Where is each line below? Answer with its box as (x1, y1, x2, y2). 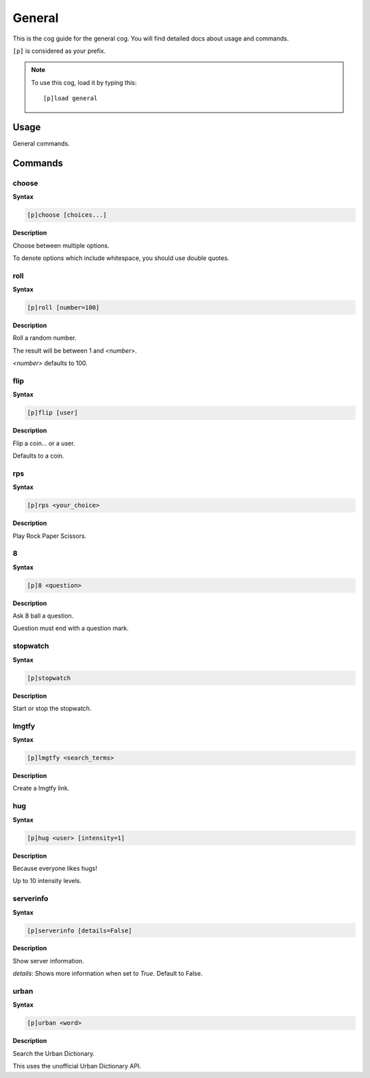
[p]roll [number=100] (27, 304, 100, 312)
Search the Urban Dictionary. (12, 1049, 95, 1057)
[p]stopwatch (27, 674, 71, 682)
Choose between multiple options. (12, 241, 110, 250)
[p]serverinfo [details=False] (27, 926, 133, 935)
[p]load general (43, 95, 98, 102)
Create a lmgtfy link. (12, 784, 70, 793)
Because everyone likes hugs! (12, 864, 97, 872)
